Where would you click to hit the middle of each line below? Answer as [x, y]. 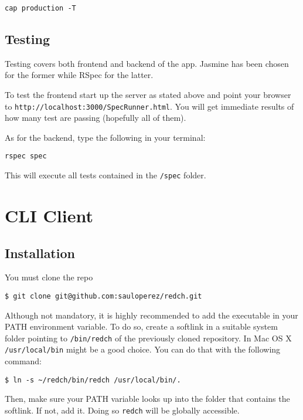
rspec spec [26, 156]
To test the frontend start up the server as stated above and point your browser [148, 95]
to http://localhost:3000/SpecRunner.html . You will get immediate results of [149, 106]
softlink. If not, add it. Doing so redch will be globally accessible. [122, 410]
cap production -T [40, 8]
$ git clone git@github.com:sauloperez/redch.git [103, 296]
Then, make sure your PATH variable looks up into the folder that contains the [147, 399]
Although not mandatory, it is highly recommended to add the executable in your [151, 315]
